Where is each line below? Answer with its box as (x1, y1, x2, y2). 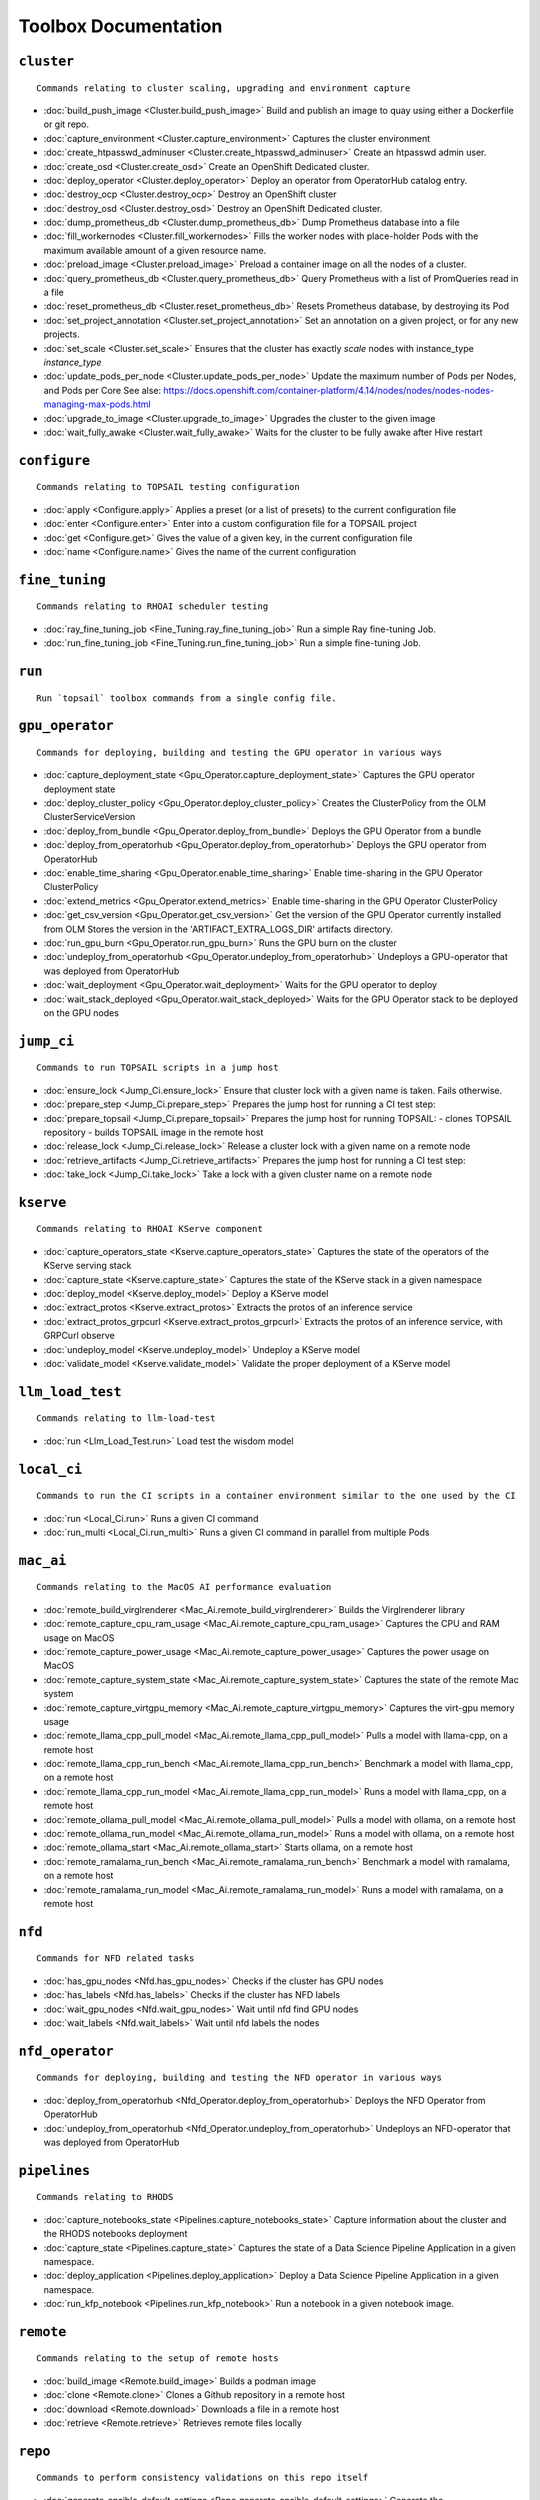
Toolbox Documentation (18, 15, 223, 37)
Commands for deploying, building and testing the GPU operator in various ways (36, 746, 443, 758)
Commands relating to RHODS (36, 2191, 174, 2203)
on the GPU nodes (43, 1006, 120, 1019)
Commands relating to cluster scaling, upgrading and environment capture (36, 82, 411, 94)
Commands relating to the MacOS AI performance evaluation (36, 1581, 332, 1593)
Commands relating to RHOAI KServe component (36, 1223, 264, 1235)
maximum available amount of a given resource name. (43, 244, 267, 256)
